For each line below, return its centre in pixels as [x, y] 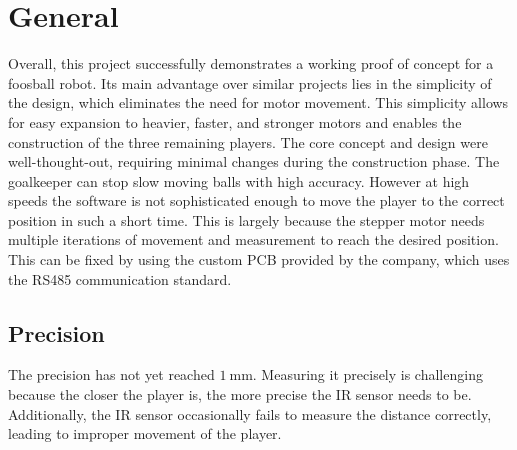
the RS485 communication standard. [120, 278]
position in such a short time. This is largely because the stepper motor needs [246, 219]
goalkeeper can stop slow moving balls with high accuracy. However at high [239, 180]
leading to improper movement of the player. [145, 433]
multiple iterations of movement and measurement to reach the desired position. [253, 239]
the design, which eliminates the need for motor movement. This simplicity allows [258, 102]
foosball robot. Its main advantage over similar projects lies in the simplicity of [250, 82]
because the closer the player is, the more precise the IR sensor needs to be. [240, 394]
